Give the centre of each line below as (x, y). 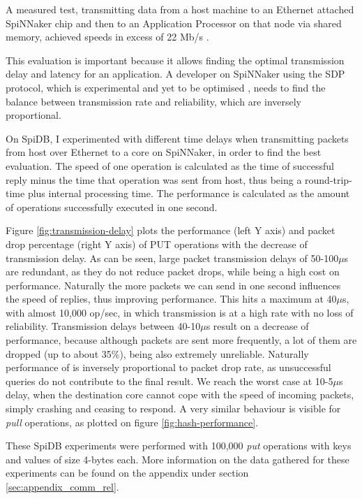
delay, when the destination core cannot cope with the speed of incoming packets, (180, 395)
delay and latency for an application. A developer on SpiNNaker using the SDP (175, 74)
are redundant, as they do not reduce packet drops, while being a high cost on (173, 272)
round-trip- (329, 179)
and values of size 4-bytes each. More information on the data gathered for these (178, 459)
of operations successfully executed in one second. (112, 207)
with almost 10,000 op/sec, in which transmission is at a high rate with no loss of (180, 312)
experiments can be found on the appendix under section (127, 473)
